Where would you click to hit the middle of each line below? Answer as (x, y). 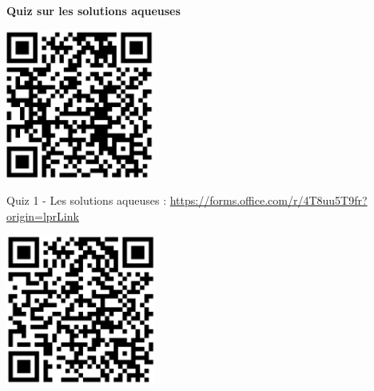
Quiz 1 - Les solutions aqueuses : (87, 200)
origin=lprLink (43, 215)
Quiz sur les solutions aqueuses (93, 10)
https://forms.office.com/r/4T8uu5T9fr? (269, 200)
